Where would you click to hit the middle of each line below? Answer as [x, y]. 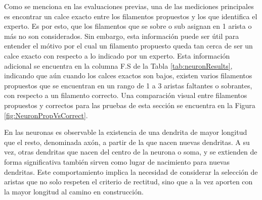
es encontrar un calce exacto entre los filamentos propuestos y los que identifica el [131, 16]
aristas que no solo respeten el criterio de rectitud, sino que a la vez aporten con [128, 182]
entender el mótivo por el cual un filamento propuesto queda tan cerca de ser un [128, 46]
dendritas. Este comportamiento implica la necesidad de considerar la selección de [131, 171]
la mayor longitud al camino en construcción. [74, 191]
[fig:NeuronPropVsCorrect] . [46, 115]
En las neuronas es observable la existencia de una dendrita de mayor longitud [126, 132]
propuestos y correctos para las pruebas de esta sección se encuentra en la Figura [130, 105]
